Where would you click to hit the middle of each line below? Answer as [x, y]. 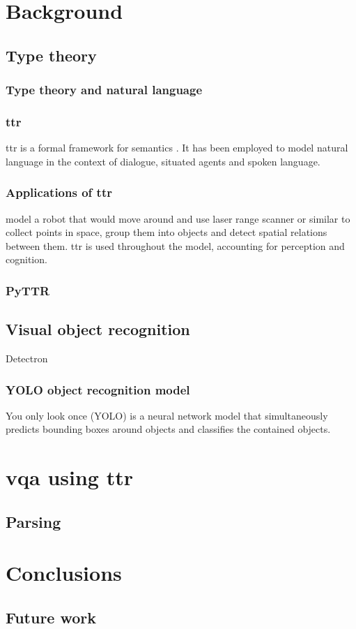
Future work [51, 617]
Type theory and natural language [104, 90]
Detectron [27, 358]
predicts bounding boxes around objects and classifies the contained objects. [168, 429]
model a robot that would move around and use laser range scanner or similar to [178, 218]
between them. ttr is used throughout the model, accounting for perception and [175, 245]
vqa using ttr [69, 477]
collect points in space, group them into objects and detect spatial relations [167, 232]
